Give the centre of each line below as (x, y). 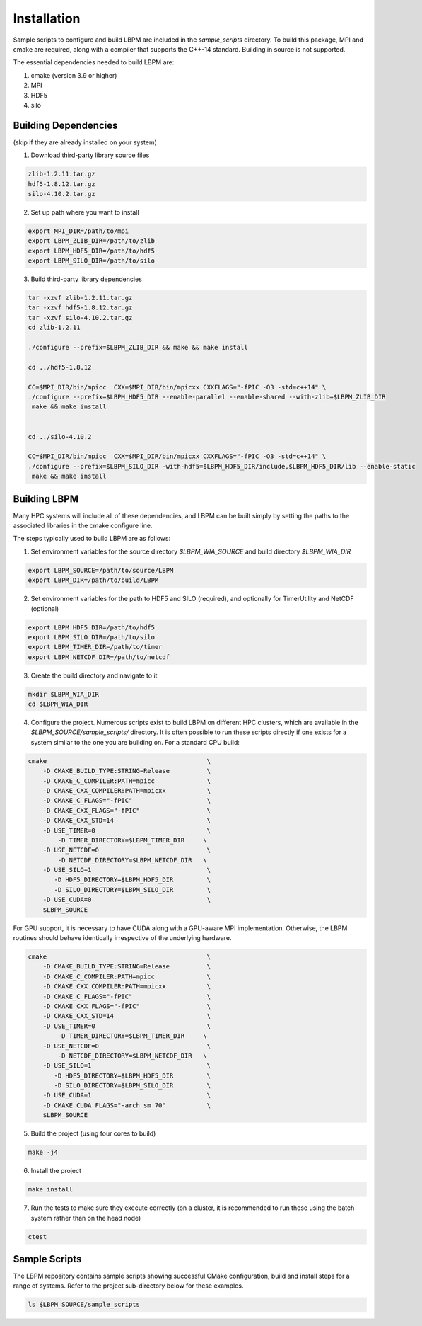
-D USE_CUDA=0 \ (127, 900)
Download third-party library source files (90, 155)
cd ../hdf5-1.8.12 (60, 367)
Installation (47, 18)
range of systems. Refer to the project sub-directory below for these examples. (128, 1286)
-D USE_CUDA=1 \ (127, 1095)
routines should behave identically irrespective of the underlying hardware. (122, 938)
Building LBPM (46, 499)
